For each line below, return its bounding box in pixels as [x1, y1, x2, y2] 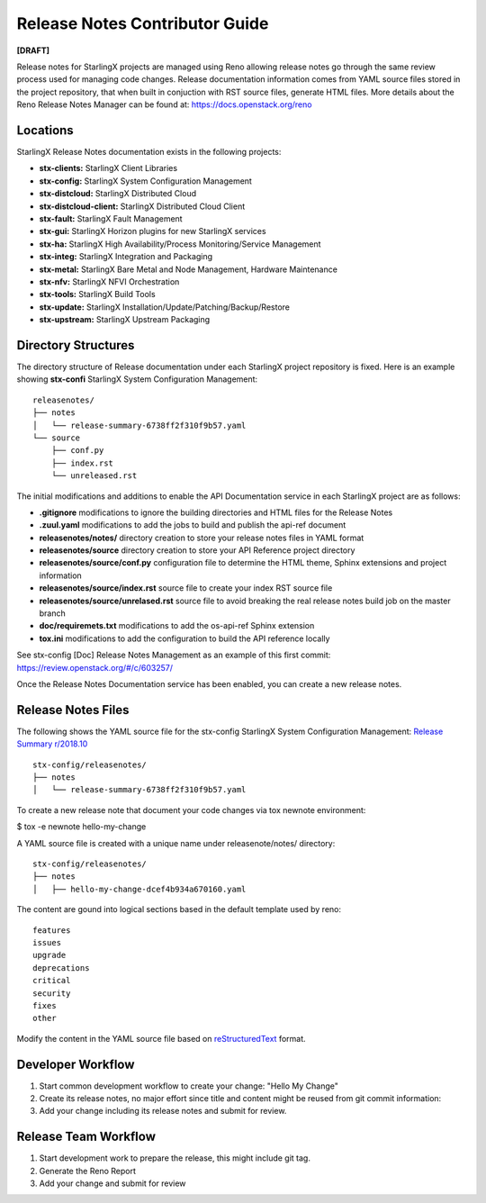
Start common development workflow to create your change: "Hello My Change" [39, 1081, 339, 1091]
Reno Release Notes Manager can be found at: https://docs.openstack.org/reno [16, 99, 312, 110]
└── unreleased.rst [50, 471, 138, 481]
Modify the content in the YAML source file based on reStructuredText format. [16, 1033, 306, 1044]
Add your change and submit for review [39, 1178, 186, 1189]
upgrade [32, 950, 67, 961]
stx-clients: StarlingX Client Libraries [39, 163, 178, 174]
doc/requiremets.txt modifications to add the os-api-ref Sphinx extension [39, 620, 315, 631]
